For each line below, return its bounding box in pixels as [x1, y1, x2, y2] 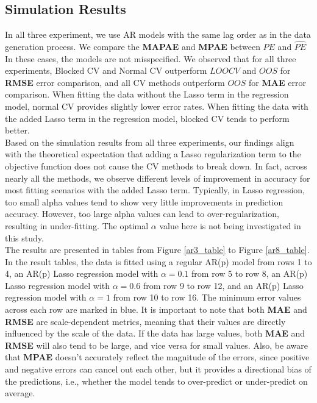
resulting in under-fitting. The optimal [5, 219, 149, 232]
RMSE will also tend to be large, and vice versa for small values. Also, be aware [5, 338, 308, 351]
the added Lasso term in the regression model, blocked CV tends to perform [5, 112, 290, 124]
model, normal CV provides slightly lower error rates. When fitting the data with [5, 99, 308, 112]
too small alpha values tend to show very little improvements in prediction [5, 195, 283, 208]
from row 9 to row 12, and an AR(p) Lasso [143, 279, 304, 291]
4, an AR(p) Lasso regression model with [5, 267, 158, 280]
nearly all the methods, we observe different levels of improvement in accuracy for [5, 171, 310, 184]
